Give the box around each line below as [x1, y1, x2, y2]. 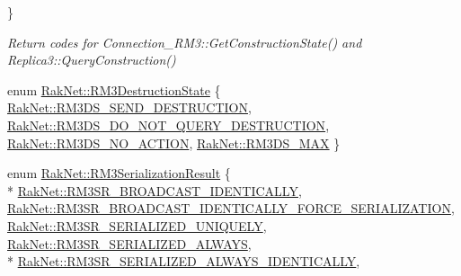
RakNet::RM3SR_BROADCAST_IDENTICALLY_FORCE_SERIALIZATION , [7, 199, 455, 218]
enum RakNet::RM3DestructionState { [7, 80, 221, 99]
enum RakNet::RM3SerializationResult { [7, 164, 231, 183]
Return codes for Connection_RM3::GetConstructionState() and [7, 32, 362, 51]
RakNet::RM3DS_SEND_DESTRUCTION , [7, 98, 252, 117]
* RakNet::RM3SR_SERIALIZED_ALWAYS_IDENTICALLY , [7, 252, 360, 271]
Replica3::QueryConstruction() [7, 50, 176, 69]
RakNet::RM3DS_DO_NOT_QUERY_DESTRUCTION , [7, 115, 330, 134]
